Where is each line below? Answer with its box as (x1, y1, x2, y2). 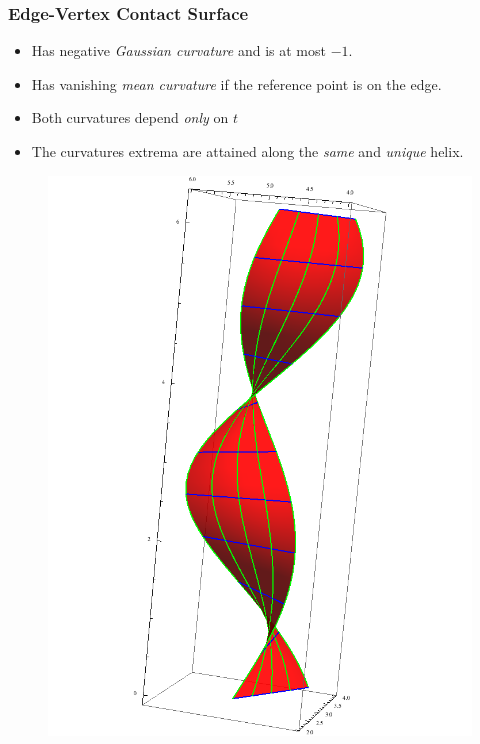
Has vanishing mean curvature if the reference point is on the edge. (31, 73, 442, 94)
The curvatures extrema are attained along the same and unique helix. (31, 141, 464, 161)
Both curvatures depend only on (31, 107, 229, 128)
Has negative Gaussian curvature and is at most (31, 40, 326, 61)
